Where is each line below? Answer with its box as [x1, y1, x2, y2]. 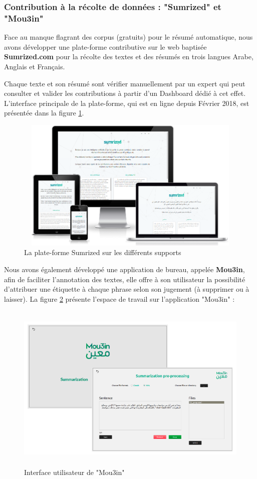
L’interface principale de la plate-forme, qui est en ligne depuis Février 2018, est [4, 97, 249, 108]
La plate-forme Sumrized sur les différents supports [24, 247, 181, 258]
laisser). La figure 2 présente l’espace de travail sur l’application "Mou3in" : [4, 293, 235, 304]
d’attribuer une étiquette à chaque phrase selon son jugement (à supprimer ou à [4, 284, 249, 294]
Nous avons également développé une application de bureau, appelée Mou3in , [4, 264, 245, 275]
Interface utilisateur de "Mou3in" [24, 466, 125, 477]
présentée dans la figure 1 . [4, 107, 84, 118]
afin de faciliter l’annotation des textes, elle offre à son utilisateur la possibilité [4, 274, 245, 284]
